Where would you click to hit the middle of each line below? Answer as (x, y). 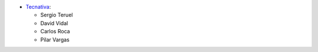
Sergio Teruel (57, 15)
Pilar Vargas (55, 39)
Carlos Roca (55, 32)
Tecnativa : (38, 7)
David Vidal (54, 23)
